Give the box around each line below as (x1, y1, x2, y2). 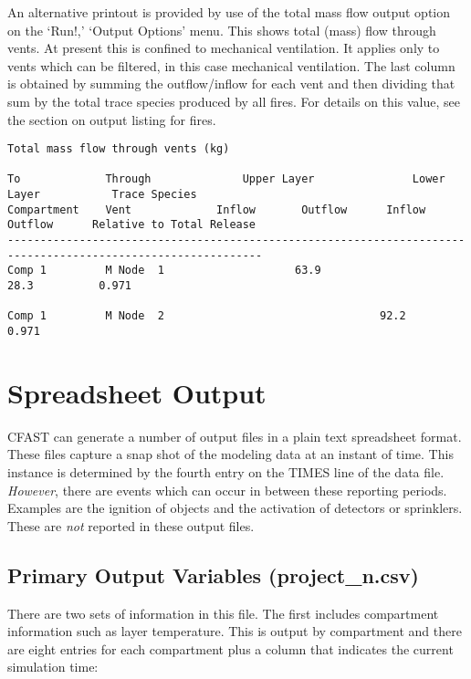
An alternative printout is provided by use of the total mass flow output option (7, 3, 451, 21)
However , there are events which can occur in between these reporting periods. (7, 480, 447, 499)
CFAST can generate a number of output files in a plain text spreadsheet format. (7, 426, 462, 445)
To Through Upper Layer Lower (7, 172, 445, 186)
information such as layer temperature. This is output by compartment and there (7, 622, 462, 641)
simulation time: (7, 657, 99, 676)
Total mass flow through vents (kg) (7, 142, 230, 156)
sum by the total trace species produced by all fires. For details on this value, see (7, 91, 460, 110)
